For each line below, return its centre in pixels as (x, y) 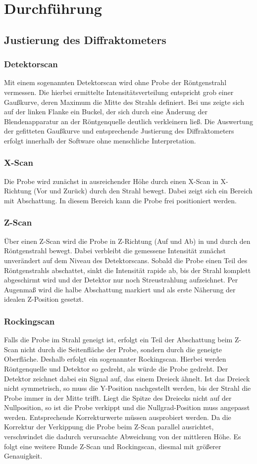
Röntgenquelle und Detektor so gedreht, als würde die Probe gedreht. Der (116, 368)
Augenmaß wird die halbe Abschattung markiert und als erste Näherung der (120, 289)
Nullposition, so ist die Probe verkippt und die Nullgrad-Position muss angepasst (127, 407)
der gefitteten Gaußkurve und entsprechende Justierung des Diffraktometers (119, 131)
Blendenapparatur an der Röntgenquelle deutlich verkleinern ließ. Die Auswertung (128, 121)
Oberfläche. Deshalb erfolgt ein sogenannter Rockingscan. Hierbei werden (115, 359)
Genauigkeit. (23, 456)
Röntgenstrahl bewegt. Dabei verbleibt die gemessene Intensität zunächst (115, 251)
